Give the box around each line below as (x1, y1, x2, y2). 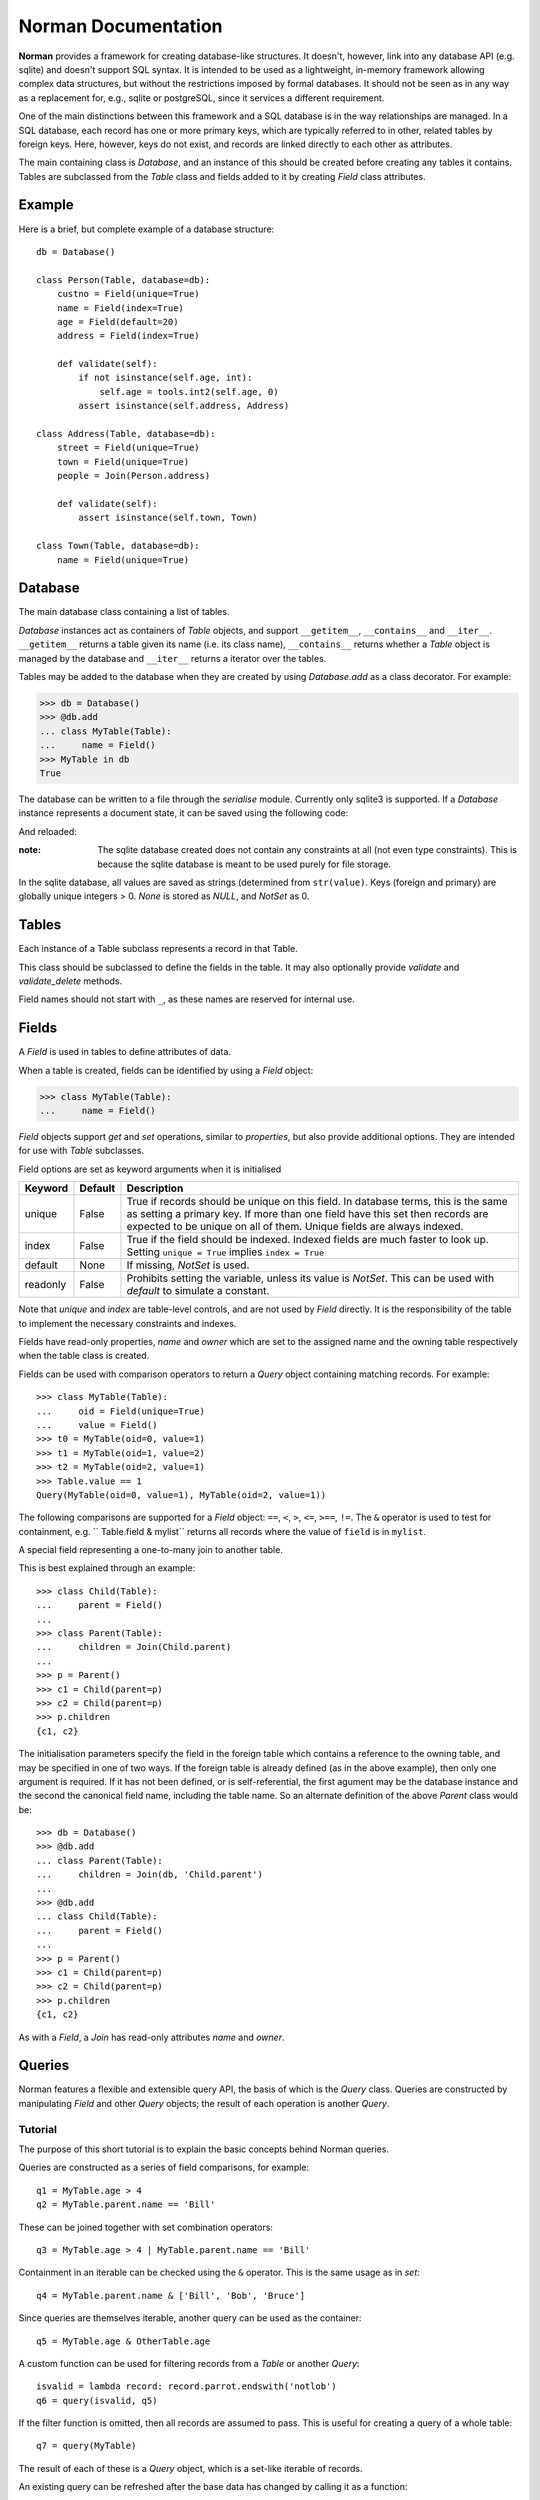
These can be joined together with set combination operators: (18, 2221, 274, 2233)
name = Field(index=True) (56, 302, 185, 314)
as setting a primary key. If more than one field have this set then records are (126, 1207, 489, 1221)
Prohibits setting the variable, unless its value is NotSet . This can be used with (126, 1271, 495, 1285)
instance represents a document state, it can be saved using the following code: (18, 807, 349, 819)
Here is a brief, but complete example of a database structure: (18, 223, 275, 235)
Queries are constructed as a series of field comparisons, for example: (18, 2161, 310, 2174)
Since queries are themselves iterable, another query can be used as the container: (18, 2312, 362, 2324)
